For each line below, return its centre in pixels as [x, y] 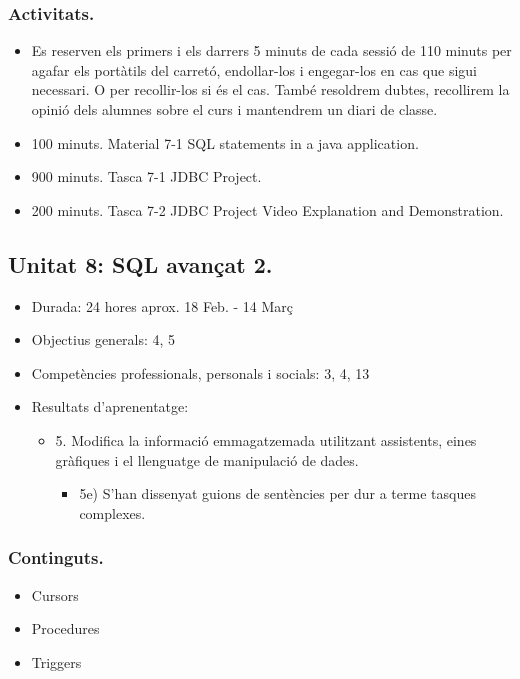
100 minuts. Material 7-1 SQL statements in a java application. [225, 142]
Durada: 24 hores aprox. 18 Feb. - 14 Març [162, 305]
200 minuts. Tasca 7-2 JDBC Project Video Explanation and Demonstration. [267, 209]
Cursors [55, 594]
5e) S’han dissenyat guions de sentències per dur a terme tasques [277, 493]
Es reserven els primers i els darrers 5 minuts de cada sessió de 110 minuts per [271, 50]
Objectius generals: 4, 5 [103, 339]
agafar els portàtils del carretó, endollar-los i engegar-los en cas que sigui [254, 69]
